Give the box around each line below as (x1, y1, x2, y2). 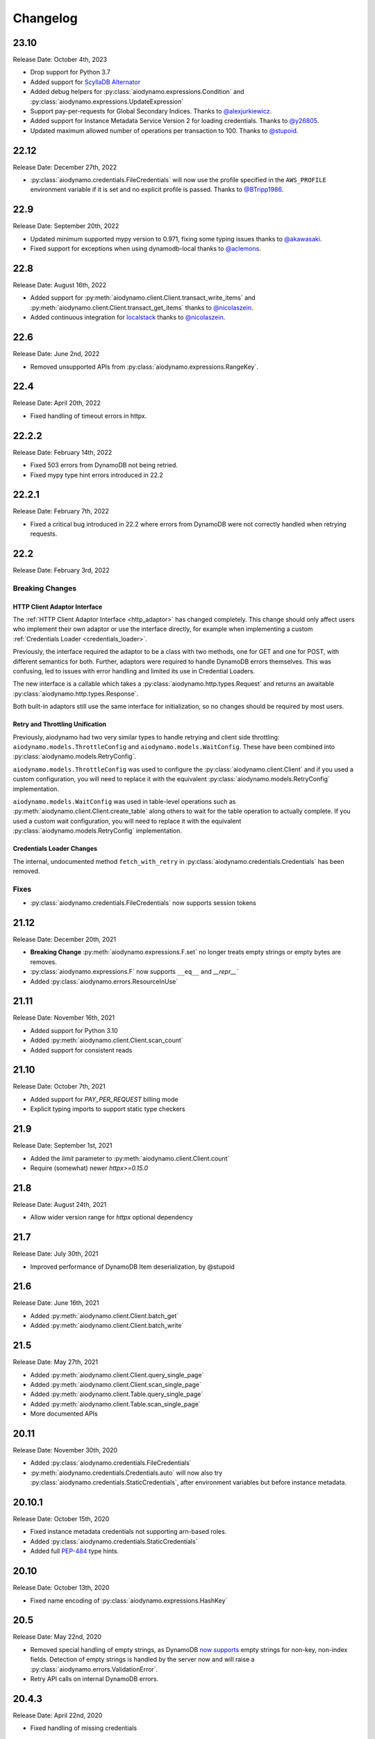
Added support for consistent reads (30, 1045, 133, 1054)
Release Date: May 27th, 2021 (12, 1358, 99, 1366)
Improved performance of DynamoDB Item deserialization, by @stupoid (30, 1263, 235, 1271)
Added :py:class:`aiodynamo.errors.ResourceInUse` (30, 977, 178, 986)
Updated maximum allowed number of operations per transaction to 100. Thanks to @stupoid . (30, 126, 299, 135)
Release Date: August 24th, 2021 (12, 1200, 107, 1208)
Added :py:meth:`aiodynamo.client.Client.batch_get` (30, 1311, 179, 1320)
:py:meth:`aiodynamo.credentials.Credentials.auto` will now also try (30, 1468, 223, 1477)
